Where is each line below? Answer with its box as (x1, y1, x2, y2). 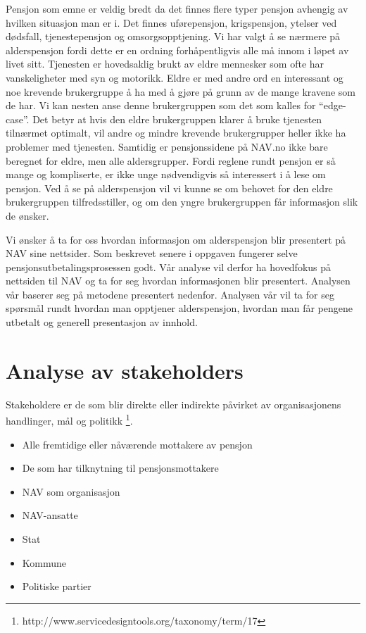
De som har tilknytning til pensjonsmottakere (22, 460, 219, 475)
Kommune (22, 555, 67, 570)
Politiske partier (22, 579, 91, 594)
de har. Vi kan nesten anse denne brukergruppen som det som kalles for (6, 98, 316, 113)
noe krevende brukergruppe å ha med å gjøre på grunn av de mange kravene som (6, 84, 355, 99)
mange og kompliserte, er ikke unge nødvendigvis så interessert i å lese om (6, 167, 326, 182)
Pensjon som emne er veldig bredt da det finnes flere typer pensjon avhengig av (6, 1, 348, 15)
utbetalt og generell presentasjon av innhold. (6, 315, 198, 330)
